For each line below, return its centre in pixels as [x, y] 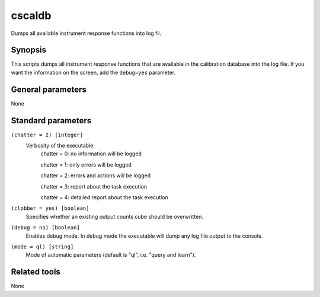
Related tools [36, 272]
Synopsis [29, 50]
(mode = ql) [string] [42, 247]
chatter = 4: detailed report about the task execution [104, 197]
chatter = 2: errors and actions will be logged [96, 175]
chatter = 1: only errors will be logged [86, 165]
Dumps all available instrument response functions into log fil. [86, 33]
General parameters [49, 89]
